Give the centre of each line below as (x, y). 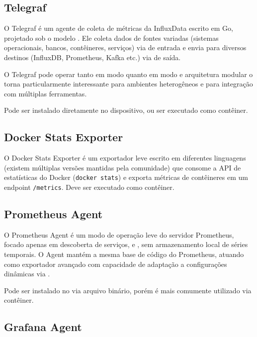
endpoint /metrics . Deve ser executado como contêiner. (89, 187)
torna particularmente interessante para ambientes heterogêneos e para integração (128, 84)
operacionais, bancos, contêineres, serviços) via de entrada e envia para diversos (125, 47)
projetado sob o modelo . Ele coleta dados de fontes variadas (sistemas (111, 38)
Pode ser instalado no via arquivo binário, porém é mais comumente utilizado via (128, 290)
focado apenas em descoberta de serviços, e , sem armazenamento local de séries (126, 244)
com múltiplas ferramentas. (45, 93)
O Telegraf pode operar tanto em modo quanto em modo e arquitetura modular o (128, 74)
